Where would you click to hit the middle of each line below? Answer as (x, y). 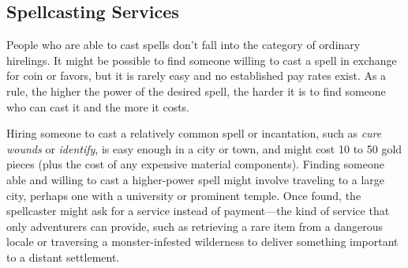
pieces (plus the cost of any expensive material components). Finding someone (195, 164)
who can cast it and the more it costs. (98, 106)
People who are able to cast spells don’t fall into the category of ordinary (183, 45)
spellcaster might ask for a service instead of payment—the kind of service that (198, 211)
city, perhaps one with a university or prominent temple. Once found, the (184, 195)
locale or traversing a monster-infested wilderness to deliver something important (202, 242)
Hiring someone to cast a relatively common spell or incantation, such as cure (194, 133)
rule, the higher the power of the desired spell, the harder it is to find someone (196, 91)
